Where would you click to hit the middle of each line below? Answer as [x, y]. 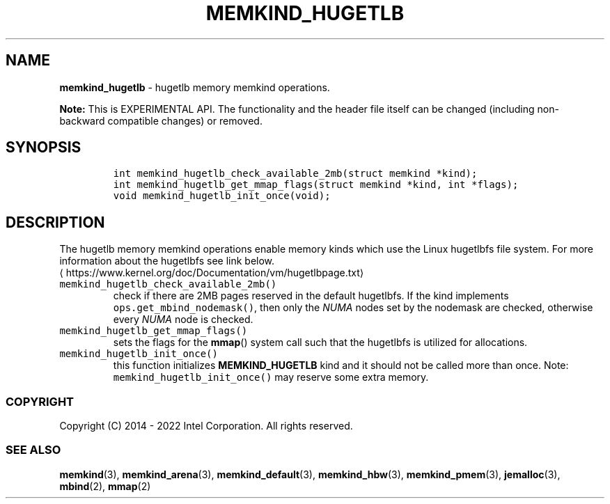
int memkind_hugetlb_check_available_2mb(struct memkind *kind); [295, 174]
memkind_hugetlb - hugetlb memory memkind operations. [195, 87]
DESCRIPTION [55, 222]
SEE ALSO [33, 450]
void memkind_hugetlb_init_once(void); [222, 196]
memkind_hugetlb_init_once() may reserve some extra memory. [271, 377]
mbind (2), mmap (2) [105, 486]
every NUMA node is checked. [183, 320]
